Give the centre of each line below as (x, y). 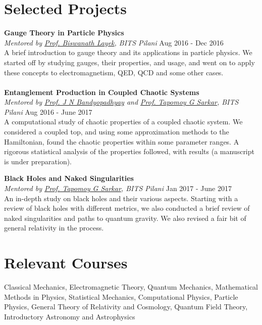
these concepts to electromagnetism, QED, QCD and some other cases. (114, 72)
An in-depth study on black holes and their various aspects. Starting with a (121, 198)
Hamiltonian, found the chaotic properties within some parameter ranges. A (122, 141)
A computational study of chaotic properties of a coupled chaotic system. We (123, 122)
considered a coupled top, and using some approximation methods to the (117, 132)
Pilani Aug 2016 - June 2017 (48, 111)
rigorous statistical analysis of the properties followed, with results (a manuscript (129, 151)
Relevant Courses (66, 263)
